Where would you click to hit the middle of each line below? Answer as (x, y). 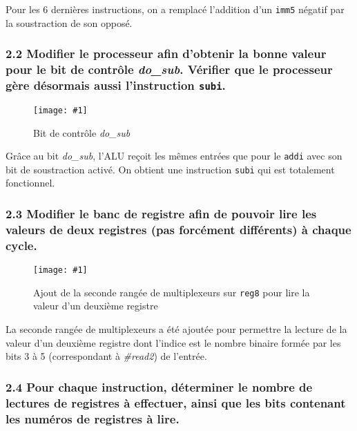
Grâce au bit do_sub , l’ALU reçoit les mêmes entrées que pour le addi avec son (174, 156)
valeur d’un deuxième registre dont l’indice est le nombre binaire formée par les (173, 342)
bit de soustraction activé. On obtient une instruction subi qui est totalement (170, 169)
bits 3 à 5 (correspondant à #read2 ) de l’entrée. (106, 356)
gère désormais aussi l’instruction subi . (116, 85)
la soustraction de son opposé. (69, 22)
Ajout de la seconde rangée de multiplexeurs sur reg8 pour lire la (172, 292)
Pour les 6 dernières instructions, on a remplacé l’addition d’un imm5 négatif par (175, 9)
